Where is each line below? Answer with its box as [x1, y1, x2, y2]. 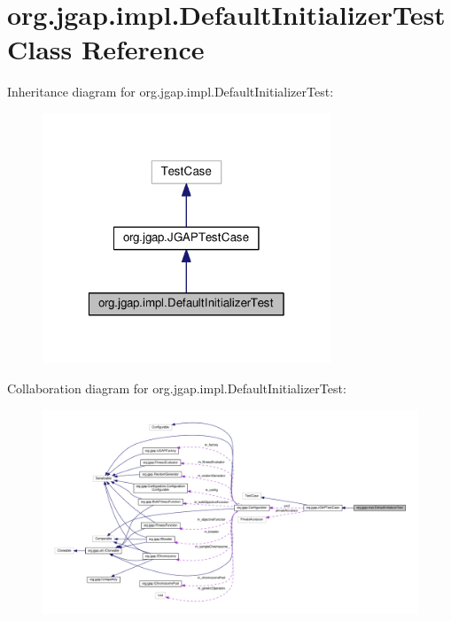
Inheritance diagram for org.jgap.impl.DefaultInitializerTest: [7, 82, 334, 101]
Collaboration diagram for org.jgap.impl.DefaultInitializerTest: [7, 379, 346, 397]
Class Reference [7, 31, 205, 67]
